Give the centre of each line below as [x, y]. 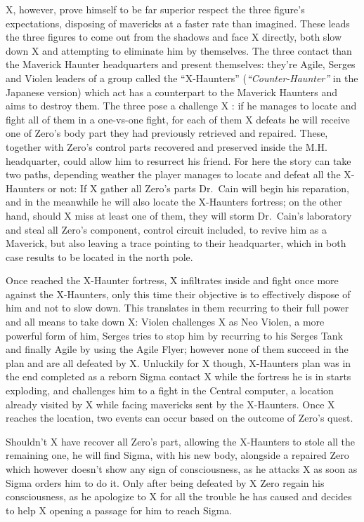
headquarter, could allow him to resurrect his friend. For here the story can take [178, 160]
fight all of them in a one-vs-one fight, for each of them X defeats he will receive [178, 119]
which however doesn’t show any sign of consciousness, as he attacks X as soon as [182, 469]
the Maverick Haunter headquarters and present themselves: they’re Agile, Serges [181, 64]
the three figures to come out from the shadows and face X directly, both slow [174, 37]
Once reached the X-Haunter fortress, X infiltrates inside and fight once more [172, 280]
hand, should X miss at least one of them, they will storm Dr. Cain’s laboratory [179, 215]
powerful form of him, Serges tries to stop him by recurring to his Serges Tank [174, 335]
